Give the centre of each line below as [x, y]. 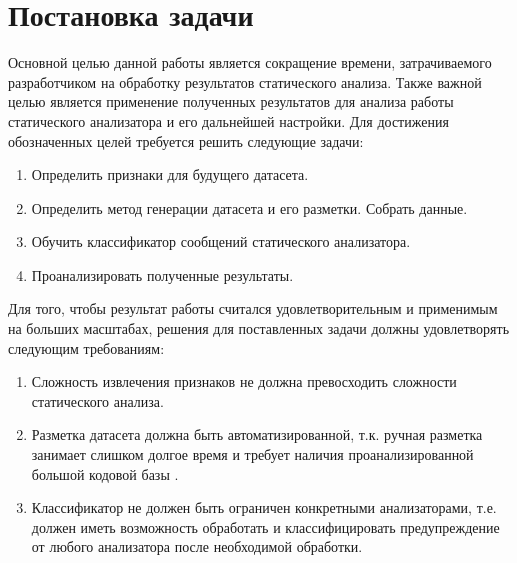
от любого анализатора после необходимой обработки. [197, 546]
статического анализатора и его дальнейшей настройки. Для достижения [228, 120]
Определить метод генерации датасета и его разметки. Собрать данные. [249, 207]
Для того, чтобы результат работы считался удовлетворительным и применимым [253, 308]
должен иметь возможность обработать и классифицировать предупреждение [265, 526]
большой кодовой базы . [105, 473]
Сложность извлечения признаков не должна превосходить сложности [244, 381]
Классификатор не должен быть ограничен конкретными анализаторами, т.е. [264, 507]
